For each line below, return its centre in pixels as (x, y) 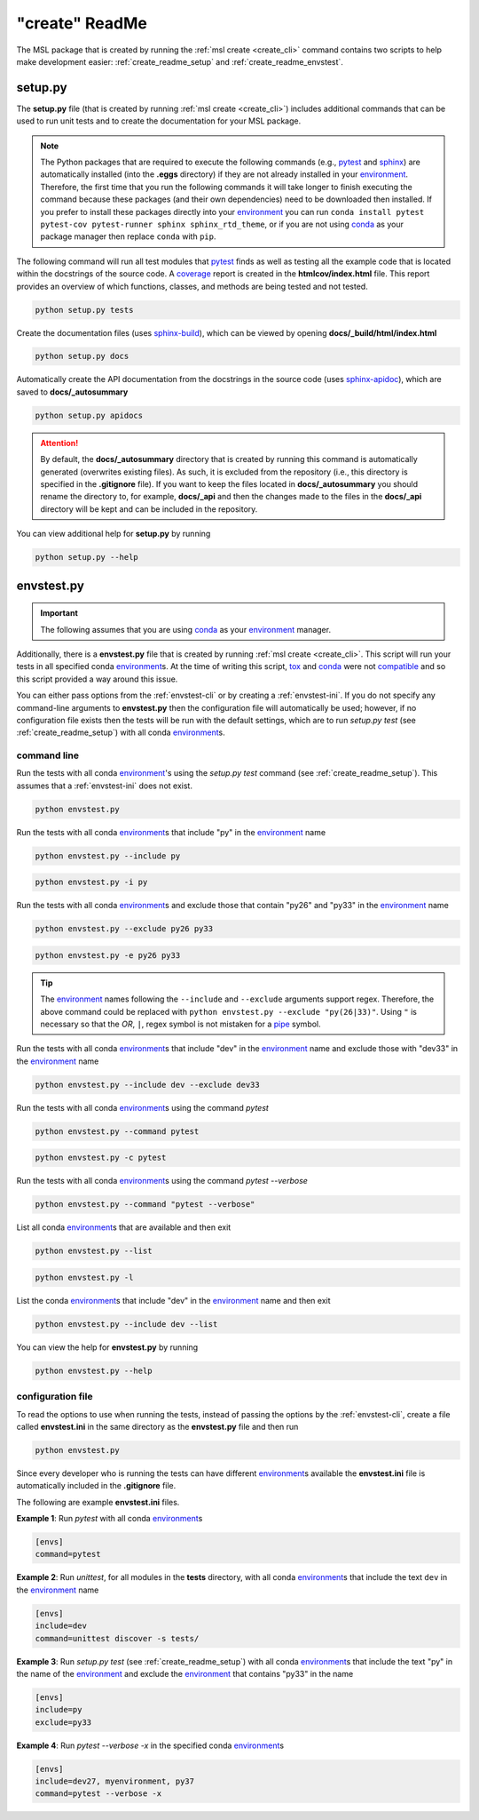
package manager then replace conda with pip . (128, 236)
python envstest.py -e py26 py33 (108, 955)
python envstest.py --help (94, 1370)
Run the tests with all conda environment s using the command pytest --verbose (162, 1181)
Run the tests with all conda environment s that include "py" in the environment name (171, 832)
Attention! (59, 443)
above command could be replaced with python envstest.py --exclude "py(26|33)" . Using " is (228, 1011)
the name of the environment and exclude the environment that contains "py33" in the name (185, 1673)
